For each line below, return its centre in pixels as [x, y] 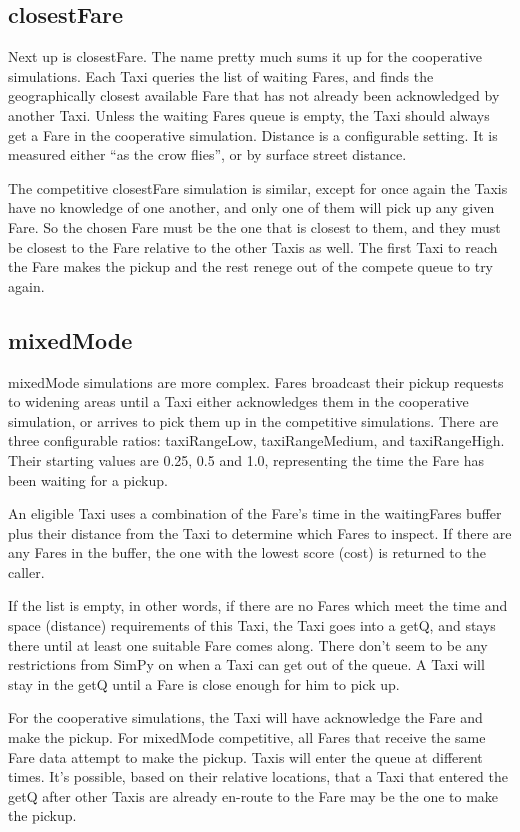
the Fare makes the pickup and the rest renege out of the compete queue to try [251, 266]
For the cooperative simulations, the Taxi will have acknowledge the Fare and [245, 717]
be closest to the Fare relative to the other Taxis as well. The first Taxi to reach [253, 246]
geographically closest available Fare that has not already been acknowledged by [254, 95]
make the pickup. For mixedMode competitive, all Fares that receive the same [247, 737]
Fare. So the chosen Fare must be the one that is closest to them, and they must [254, 226]
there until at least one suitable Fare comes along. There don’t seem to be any [248, 644]
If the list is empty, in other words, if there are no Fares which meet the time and [258, 605]
